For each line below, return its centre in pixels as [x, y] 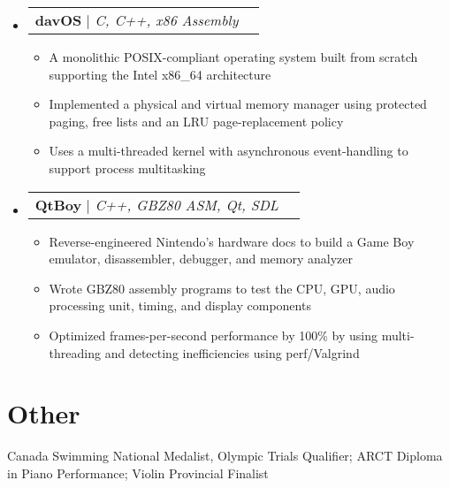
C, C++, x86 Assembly [167, 20]
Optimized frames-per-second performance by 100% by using [213, 335]
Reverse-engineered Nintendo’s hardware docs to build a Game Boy [232, 241]
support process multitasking [127, 168]
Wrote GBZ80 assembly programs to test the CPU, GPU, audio [222, 288]
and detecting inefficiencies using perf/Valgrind [232, 352]
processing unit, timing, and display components [180, 305]
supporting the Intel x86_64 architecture [160, 74]
